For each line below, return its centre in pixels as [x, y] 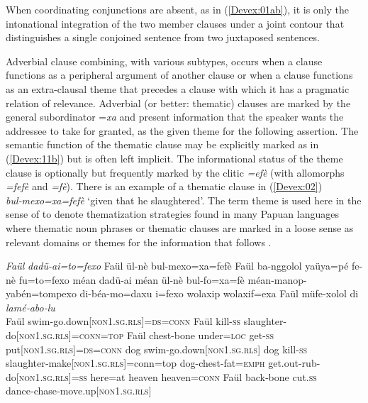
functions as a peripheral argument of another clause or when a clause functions [179, 75]
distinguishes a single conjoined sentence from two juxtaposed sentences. [163, 37]
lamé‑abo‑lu [30, 307]
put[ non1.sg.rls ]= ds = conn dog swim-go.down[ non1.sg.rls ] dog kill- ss [156, 349]
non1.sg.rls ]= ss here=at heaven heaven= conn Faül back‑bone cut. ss [168, 376]
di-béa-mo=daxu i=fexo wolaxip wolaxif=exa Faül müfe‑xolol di [219, 293]
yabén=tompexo [41, 293]
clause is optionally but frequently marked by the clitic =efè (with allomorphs [175, 172]
